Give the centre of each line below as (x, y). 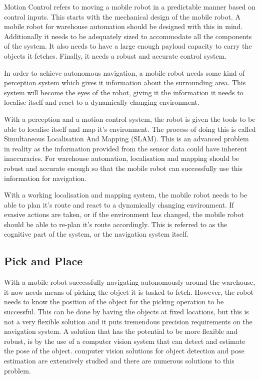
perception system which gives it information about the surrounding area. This (125, 82)
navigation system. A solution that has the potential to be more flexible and (121, 331)
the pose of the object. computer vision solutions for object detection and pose (124, 351)
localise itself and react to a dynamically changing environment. (102, 102)
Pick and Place (43, 261)
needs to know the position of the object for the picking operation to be (114, 302)
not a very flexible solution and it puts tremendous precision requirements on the (128, 321)
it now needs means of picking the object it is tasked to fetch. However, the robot (129, 292)
